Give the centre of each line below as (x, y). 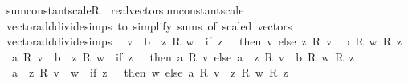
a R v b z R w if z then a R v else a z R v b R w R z (183, 56)
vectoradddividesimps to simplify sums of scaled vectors (149, 25)
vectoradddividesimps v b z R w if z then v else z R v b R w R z (204, 41)
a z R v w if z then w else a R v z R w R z (150, 72)
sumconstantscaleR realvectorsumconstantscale (125, 10)
